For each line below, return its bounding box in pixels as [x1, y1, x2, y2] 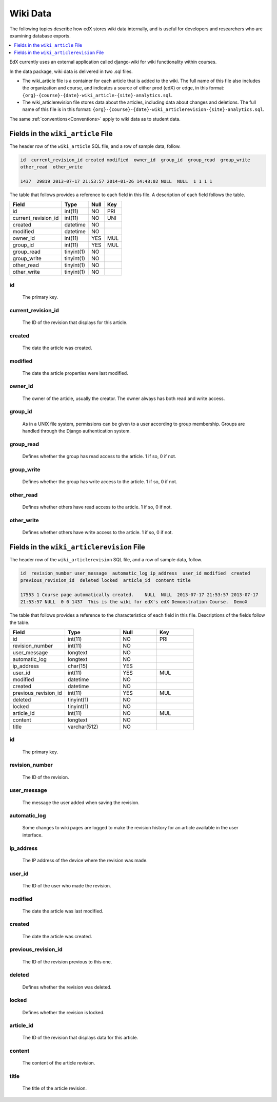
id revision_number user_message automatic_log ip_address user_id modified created [20, 570, 251, 576]
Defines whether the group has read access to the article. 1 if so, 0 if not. [22, 453, 176, 459]
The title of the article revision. [22, 1085, 87, 1091]
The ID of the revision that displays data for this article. [22, 1035, 138, 1041]
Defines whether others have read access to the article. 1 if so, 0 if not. [22, 504, 172, 510]
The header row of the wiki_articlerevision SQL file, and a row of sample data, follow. [9, 556, 203, 562]
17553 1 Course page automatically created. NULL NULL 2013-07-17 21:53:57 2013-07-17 [20, 592, 259, 598]
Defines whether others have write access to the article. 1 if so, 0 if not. [22, 529, 173, 535]
